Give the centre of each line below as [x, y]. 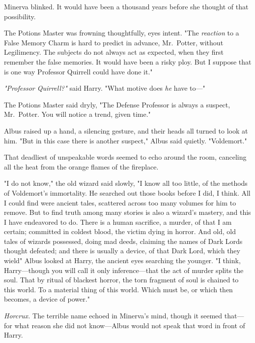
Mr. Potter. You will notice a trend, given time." [77, 114]
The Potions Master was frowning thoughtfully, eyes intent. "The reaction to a [122, 33]
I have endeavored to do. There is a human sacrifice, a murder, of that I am [118, 222]
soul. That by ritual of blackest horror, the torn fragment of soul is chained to [121, 280]
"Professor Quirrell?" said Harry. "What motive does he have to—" [105, 88]
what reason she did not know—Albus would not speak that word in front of [130, 325]
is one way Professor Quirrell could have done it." [78, 71]
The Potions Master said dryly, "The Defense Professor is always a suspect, [117, 104]
